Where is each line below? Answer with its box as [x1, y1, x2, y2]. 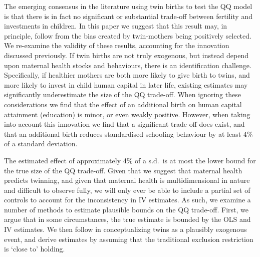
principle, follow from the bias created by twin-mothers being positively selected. [4, 30, 251, 41]
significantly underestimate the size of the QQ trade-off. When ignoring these [4, 89, 241, 100]
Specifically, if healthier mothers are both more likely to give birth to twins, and [4, 70, 250, 80]
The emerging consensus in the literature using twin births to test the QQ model [4, 1, 252, 11]
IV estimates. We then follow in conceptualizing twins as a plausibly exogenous [4, 224, 247, 234]
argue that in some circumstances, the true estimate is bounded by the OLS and [4, 214, 251, 224]
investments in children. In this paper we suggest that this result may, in [4, 21, 227, 31]
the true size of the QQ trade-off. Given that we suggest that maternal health [4, 165, 242, 175]
